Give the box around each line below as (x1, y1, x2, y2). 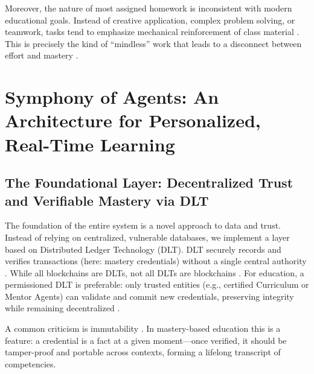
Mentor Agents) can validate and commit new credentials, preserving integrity (5, 290, 294, 302)
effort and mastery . (5, 49, 78, 62)
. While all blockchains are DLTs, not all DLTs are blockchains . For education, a (5, 266, 304, 279)
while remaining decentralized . (5, 302, 120, 314)
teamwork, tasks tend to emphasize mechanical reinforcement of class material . (5, 25, 300, 38)
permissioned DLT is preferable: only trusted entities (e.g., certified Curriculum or (5, 278, 309, 291)
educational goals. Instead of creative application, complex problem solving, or (5, 13, 295, 26)
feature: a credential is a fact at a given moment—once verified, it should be (5, 334, 287, 346)
